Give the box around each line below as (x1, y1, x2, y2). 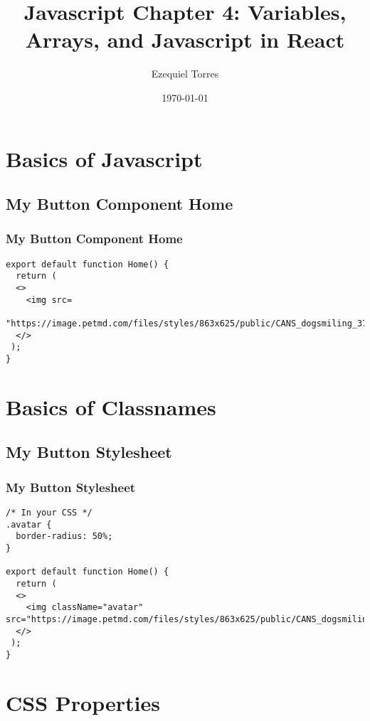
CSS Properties (6, 688, 160, 717)
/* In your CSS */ (6, 507, 92, 518)
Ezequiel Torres (151, 66, 219, 81)
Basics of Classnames (6, 392, 216, 421)
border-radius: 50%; (16, 531, 113, 542)
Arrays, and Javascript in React (25, 25, 345, 54)
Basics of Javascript (6, 144, 203, 173)
